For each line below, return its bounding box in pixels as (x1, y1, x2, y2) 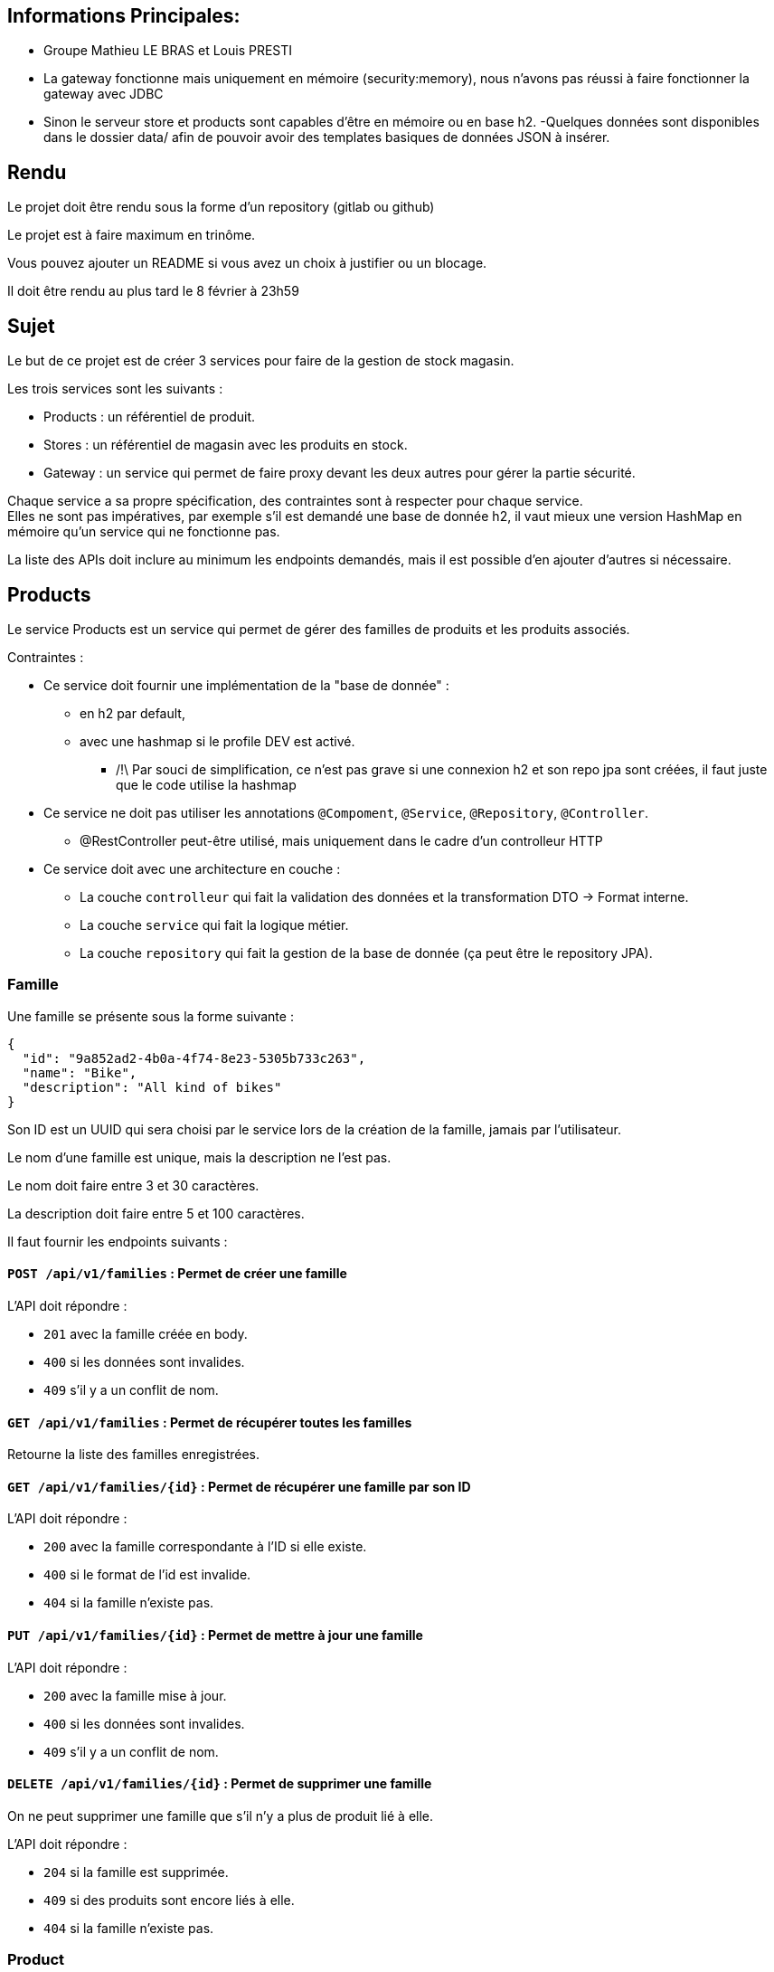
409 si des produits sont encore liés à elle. (43, 1891, 295, 1908)
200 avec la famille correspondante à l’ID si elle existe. (43, 1539, 367, 1555)
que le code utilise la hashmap (116, 776, 297, 792)
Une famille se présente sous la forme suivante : (7, 1008, 294, 1024)
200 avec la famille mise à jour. (43, 1687, 227, 1703)
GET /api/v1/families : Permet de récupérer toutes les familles (7, 1414, 412, 1430)
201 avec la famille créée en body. (43, 1325, 248, 1342)
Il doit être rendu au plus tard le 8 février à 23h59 (7, 283, 299, 299)
